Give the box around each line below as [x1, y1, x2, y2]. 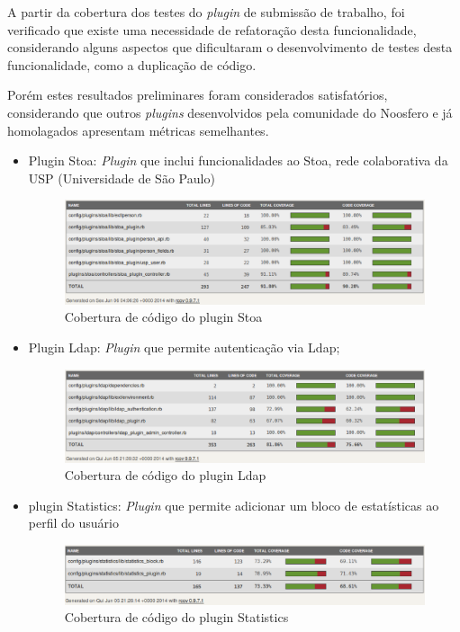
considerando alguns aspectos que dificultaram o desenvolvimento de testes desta [7, 38, 453, 57]
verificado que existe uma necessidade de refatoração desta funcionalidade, [7, 20, 417, 39]
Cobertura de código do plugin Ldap [64, 466, 266, 485]
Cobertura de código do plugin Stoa [64, 307, 263, 326]
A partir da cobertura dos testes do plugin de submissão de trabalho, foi [7, 3, 405, 21]
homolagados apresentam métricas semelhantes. [7, 120, 269, 139]
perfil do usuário [28, 513, 119, 532]
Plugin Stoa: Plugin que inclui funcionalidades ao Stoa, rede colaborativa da [28, 151, 448, 170]
